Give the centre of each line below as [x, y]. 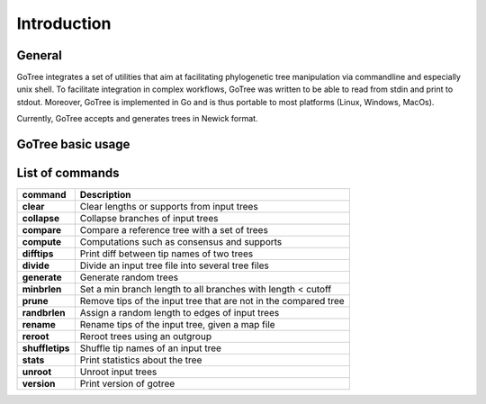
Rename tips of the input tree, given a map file [177, 325]
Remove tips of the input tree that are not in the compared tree [212, 301]
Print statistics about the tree [141, 360]
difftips [38, 254]
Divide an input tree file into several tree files [175, 265]
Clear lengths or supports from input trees [169, 207]
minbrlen [42, 290]
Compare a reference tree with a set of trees [174, 230]
